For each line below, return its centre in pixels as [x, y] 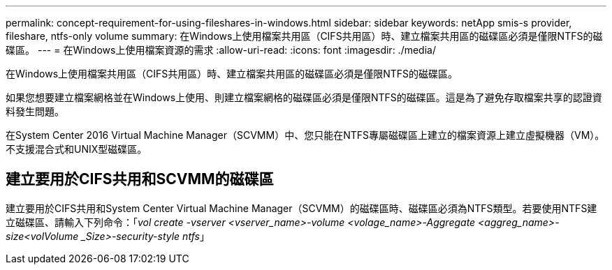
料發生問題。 [35, 111]
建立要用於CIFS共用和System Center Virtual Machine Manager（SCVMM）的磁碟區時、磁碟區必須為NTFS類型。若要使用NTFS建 [301, 208]
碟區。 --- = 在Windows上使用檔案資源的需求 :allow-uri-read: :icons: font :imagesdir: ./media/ [221, 50]
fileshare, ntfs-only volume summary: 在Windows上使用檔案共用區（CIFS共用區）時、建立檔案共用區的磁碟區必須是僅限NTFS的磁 [304, 36]
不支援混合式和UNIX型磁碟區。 [76, 149]
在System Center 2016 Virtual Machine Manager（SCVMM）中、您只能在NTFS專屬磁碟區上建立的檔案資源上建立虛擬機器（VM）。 [305, 135]
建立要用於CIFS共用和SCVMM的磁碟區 [140, 179]
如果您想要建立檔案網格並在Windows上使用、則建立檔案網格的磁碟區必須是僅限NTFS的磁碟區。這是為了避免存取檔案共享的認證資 [304, 97]
